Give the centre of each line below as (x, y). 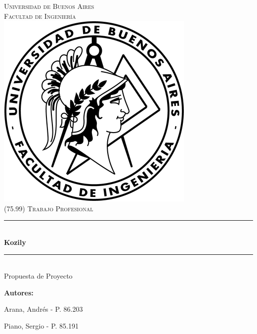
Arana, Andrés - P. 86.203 (43, 309)
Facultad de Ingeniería (40, 16)
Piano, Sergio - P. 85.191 (41, 325)
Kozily (15, 242)
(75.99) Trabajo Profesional (49, 208)
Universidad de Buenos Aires (49, 6)
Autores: (19, 292)
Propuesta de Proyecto (38, 276)
